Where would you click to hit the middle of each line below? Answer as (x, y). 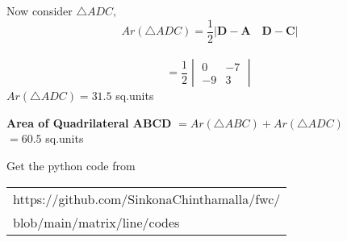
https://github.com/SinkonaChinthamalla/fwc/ (147, 198)
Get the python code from (71, 166)
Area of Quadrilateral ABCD (89, 122)
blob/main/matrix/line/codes (96, 222)
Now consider (40, 10)
